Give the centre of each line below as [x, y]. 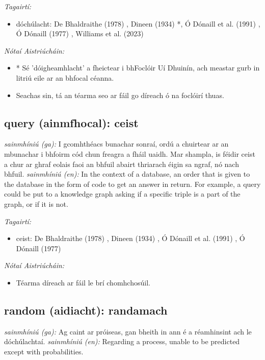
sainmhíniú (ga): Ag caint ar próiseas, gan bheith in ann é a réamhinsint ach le [128, 331]
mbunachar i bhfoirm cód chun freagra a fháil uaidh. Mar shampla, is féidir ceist [130, 153]
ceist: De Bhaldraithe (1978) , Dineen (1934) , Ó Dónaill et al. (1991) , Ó [130, 238]
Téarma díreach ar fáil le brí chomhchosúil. [83, 282]
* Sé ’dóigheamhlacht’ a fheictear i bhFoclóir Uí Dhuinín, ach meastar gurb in [138, 68]
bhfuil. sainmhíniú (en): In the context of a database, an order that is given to [127, 174]
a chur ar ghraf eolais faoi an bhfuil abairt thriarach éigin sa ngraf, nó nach [122, 164]
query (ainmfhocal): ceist [71, 122]
